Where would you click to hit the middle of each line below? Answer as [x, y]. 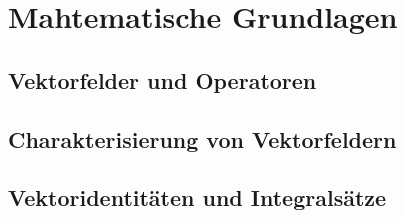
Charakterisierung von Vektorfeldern [202, 138]
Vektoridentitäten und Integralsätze [197, 197]
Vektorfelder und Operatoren [162, 79]
